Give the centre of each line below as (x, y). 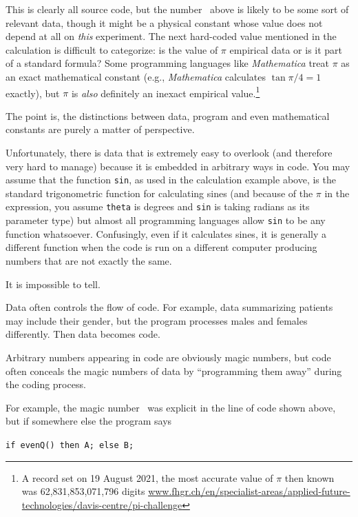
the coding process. (46, 384)
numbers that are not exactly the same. (89, 260)
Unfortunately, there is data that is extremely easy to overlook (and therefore (169, 152)
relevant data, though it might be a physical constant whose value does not (164, 22)
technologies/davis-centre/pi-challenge (102, 504)
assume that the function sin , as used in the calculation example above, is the (171, 180)
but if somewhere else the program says (89, 421)
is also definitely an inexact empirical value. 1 (166, 92)
